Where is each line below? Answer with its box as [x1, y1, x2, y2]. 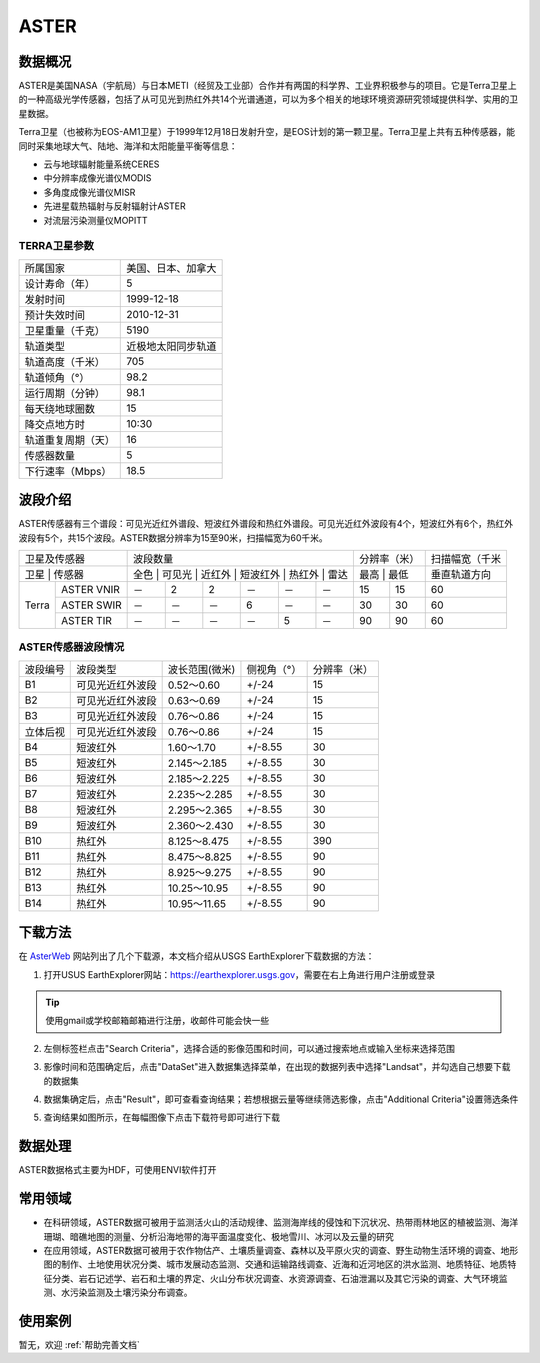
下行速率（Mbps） [24, 464, 112, 478]
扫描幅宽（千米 [430, 552, 502, 566]
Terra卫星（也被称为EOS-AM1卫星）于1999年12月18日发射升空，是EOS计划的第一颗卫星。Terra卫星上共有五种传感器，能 [18, 126, 515, 138]
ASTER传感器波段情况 [18, 640, 125, 654]
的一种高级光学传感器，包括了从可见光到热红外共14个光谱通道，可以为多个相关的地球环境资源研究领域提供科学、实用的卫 [18, 93, 519, 105]
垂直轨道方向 [430, 568, 492, 582]
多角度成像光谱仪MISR [43, 186, 136, 198]
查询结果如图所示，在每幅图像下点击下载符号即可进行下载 [43, 1111, 280, 1124]
